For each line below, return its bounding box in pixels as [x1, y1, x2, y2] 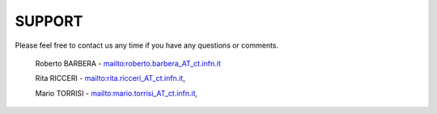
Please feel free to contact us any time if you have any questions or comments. [15, 40, 279, 50]
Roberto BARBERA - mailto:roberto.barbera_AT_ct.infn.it [35, 58, 222, 68]
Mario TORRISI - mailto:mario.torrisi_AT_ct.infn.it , [35, 88, 198, 98]
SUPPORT [15, 12, 83, 30]
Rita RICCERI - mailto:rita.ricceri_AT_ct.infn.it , [35, 74, 185, 83]
